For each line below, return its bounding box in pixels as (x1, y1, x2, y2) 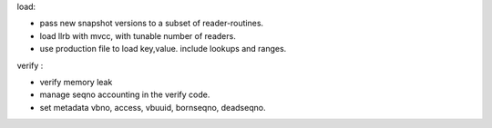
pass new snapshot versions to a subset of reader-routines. (39, 18, 264, 29)
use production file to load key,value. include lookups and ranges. (39, 44, 287, 54)
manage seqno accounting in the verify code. (39, 89, 210, 100)
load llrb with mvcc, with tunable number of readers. (39, 30, 236, 41)
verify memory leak (39, 76, 113, 87)
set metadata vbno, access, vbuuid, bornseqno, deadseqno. (39, 102, 266, 113)
